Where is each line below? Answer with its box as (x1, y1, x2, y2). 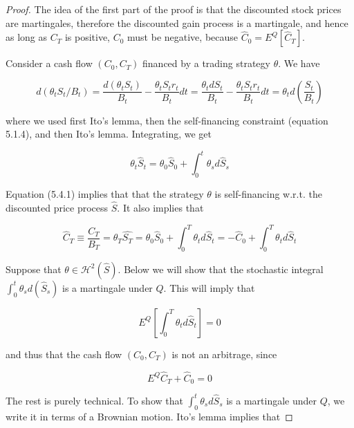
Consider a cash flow (6, 56, 93, 71)
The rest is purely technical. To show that (6, 393, 183, 407)
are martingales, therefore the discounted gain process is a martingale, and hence (6, 15, 348, 30)
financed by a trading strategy (142, 56, 270, 71)
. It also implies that (117, 201, 204, 215)
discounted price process (6, 201, 109, 215)
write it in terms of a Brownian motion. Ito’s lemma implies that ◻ (6, 409, 293, 423)
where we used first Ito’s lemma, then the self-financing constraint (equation (6, 113, 328, 127)
